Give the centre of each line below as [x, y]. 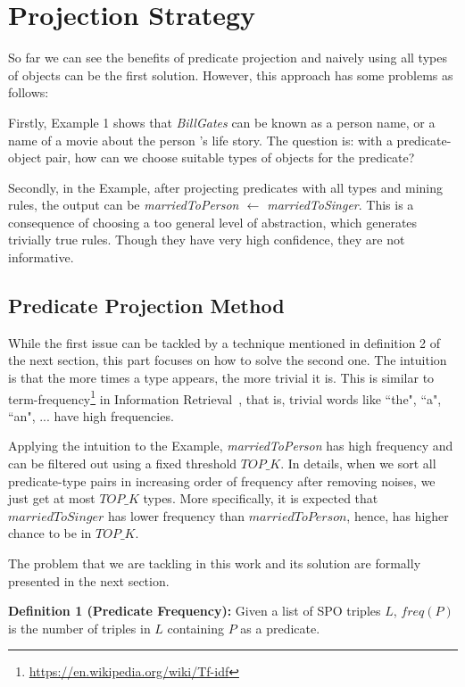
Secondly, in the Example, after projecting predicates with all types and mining [226, 187]
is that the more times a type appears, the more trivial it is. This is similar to [221, 378]
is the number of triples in [79, 628]
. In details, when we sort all [358, 464]
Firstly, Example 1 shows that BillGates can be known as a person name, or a [222, 122]
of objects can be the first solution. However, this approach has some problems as [231, 74]
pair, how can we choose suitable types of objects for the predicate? [230, 157]
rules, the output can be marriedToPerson [124, 205]
